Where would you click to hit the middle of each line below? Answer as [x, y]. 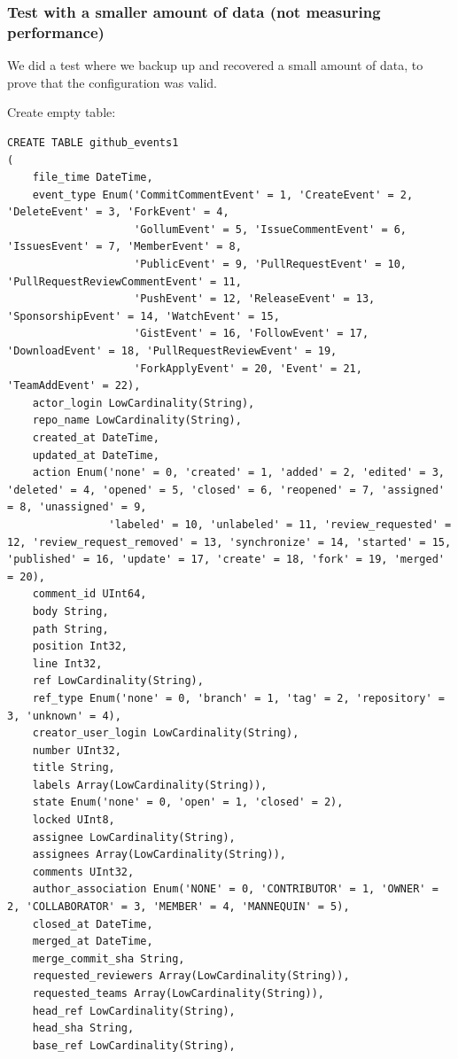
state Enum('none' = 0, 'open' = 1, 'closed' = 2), [188, 802]
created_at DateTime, [96, 438]
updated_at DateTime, [96, 455]
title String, [74, 768]
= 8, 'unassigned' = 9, [77, 507]
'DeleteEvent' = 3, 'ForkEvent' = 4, [118, 212]
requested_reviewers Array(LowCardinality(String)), [191, 976]
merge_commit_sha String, [109, 958]
